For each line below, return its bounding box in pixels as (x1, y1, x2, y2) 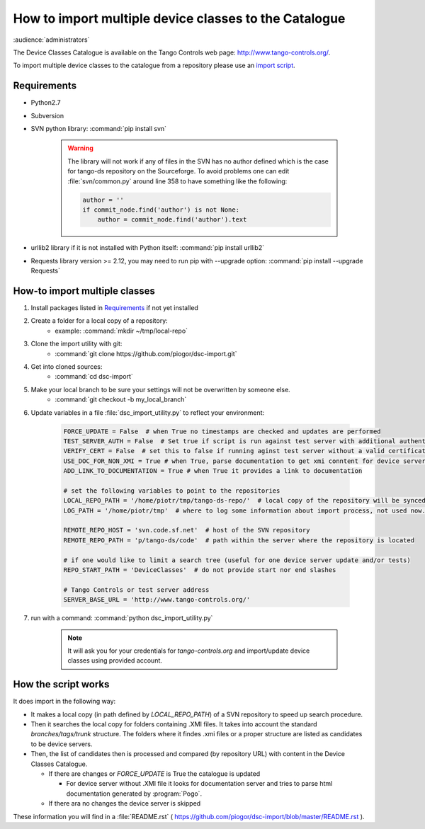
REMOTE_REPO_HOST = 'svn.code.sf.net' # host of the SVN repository (63, 526, 310, 534)
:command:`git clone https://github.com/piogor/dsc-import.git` (55, 349, 237, 358)
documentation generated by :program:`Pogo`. (66, 789, 202, 798)
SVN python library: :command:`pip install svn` (30, 125, 166, 133)
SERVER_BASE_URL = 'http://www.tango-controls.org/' (63, 595, 251, 604)
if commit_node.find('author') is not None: (82, 205, 240, 214)
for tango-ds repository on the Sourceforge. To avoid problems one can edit (67, 167, 290, 176)
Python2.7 (30, 98, 61, 107)
